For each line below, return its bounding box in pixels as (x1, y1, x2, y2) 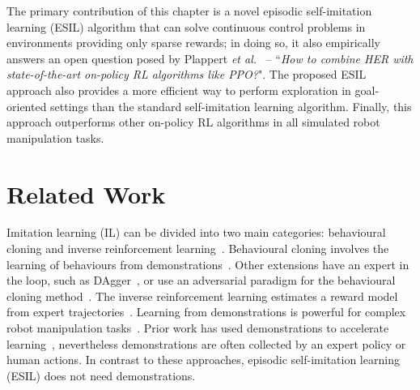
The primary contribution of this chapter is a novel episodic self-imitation (6, 2, 372, 19)
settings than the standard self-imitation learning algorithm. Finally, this (50, 97, 412, 114)
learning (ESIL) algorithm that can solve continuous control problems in (6, 18, 366, 35)
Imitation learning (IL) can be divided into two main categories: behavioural (6, 224, 386, 241)
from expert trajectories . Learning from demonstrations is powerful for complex (6, 303, 406, 320)
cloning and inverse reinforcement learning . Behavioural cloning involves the (6, 240, 389, 257)
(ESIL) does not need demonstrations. (6, 366, 196, 384)
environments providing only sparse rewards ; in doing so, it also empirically (6, 34, 380, 51)
